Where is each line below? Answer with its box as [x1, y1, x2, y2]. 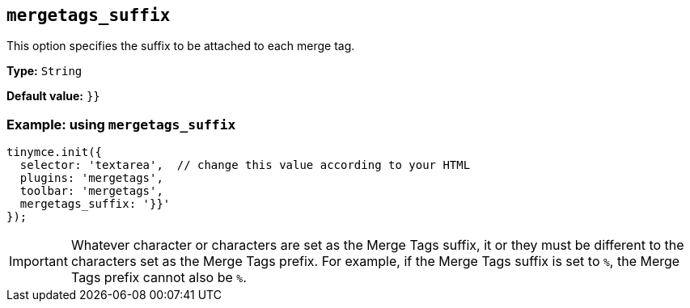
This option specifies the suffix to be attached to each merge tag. [6, 39, 355, 53]
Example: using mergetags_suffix [6, 116, 236, 133]
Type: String [6, 64, 83, 78]
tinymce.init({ [6, 146, 103, 159]
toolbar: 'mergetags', [19, 184, 163, 198]
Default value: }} [6, 89, 100, 103]
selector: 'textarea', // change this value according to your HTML [19, 158, 471, 172]
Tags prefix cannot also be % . [70, 269, 247, 286]
